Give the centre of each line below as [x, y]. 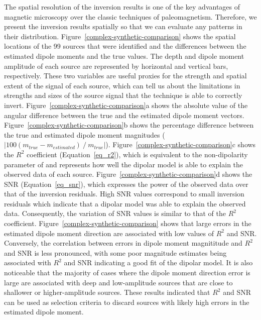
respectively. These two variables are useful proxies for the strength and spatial [125, 76]
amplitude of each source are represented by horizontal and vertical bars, [116, 66]
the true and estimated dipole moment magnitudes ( [85, 134]
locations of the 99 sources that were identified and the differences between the [125, 46]
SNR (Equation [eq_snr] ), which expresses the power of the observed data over [126, 184]
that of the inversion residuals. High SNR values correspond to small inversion [124, 194]
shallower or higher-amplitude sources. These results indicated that [107, 292]
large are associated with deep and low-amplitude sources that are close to [118, 282]
